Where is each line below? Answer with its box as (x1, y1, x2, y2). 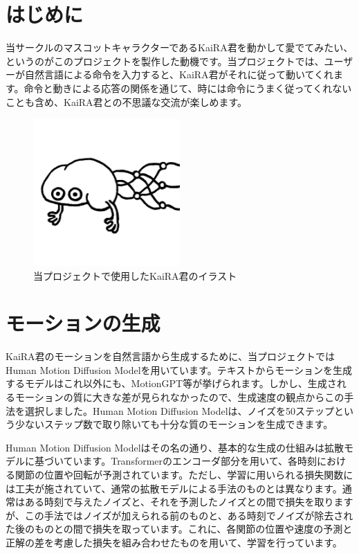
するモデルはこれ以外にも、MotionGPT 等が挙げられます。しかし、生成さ (6, 376, 337, 391)
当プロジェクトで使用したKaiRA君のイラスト (33, 268, 237, 283)
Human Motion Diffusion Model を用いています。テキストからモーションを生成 (6, 362, 353, 377)
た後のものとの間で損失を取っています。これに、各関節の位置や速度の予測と (6, 521, 353, 536)
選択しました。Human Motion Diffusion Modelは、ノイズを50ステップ (24, 403, 335, 418)
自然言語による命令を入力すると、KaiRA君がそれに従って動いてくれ (24, 67, 334, 82)
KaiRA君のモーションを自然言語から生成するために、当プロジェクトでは (6, 349, 335, 364)
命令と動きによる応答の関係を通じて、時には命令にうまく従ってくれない (24, 80, 352, 95)
